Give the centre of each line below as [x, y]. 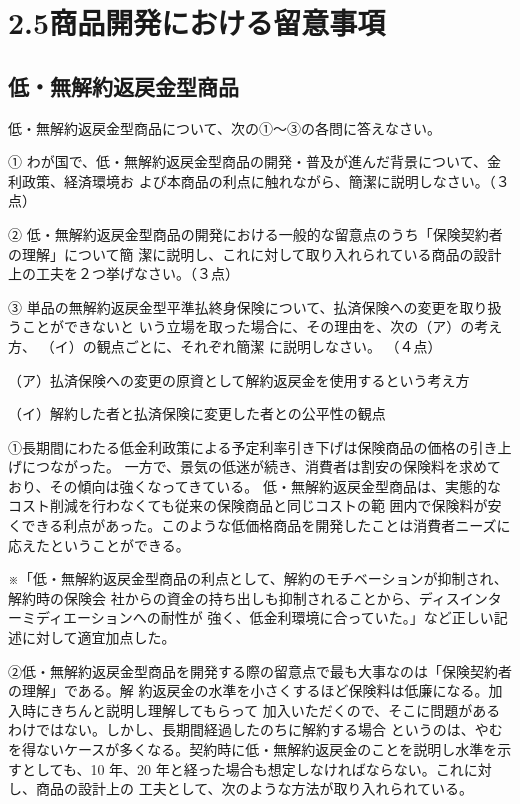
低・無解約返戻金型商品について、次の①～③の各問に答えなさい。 [224, 127]
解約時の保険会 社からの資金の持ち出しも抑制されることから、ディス [234, 597]
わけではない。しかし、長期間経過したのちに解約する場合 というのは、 [241, 729]
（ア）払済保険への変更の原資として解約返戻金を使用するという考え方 [239, 379]
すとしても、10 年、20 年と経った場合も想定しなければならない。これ [236, 768]
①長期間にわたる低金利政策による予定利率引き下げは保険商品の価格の [239, 446]
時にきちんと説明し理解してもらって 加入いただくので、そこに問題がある [261, 709]
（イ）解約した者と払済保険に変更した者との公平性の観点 [197, 413]
